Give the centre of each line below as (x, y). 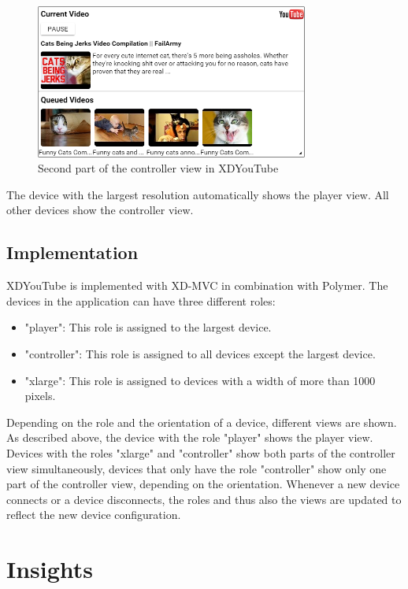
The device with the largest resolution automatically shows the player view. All (198, 194)
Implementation (72, 252)
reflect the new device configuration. (94, 515)
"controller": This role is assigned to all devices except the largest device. (200, 354)
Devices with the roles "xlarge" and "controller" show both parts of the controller (201, 453)
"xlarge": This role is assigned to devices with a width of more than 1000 (200, 380)
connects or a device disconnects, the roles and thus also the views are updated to (204, 499)
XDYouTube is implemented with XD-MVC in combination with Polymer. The (197, 285)
